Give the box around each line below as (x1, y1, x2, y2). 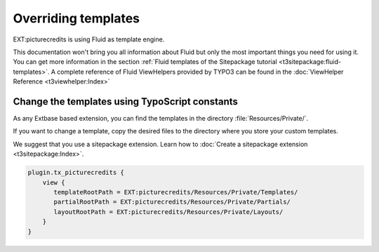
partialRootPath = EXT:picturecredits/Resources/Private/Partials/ (53, 198, 291, 206)
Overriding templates (13, 11, 140, 26)
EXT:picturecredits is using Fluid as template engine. (13, 35, 165, 44)
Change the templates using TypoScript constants (13, 95, 239, 107)
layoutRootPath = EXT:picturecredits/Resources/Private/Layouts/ (53, 208, 284, 215)
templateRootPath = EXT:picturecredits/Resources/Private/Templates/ (53, 188, 298, 196)
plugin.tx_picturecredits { (27, 168, 124, 177)
